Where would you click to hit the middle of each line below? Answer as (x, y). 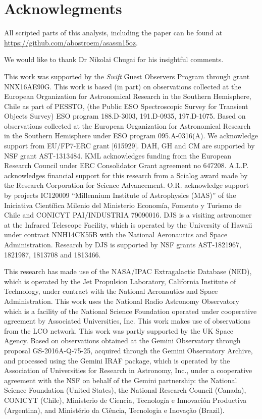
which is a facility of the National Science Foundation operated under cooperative (130, 311)
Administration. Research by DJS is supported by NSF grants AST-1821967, (123, 244)
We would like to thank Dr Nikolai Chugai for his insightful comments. (114, 59)
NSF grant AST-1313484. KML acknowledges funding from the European (118, 155)
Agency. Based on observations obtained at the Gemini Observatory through (122, 341)
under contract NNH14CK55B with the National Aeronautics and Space (116, 234)
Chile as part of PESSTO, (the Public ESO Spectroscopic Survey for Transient (126, 106)
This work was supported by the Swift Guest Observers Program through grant (127, 76)
